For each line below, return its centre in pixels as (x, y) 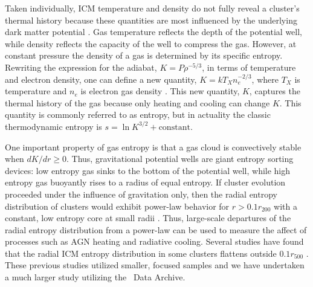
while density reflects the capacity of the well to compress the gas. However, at (151, 43)
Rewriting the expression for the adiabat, (81, 67)
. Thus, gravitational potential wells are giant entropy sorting (180, 159)
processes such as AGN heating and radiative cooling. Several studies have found (154, 241)
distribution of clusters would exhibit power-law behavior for (117, 206)
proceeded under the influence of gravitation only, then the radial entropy (141, 194)
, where (265, 79)
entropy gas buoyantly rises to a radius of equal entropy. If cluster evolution (145, 182)
